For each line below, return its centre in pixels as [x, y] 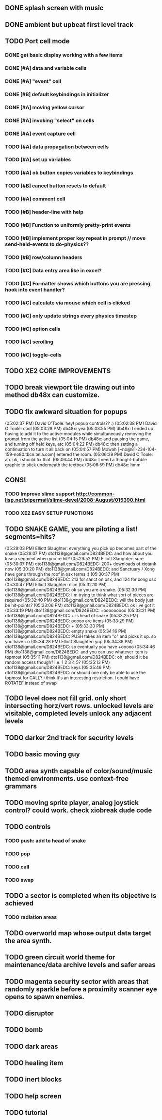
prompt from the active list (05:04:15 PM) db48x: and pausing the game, [77, 439]
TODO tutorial [26, 1113]
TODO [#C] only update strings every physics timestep [71, 315]
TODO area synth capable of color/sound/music [79, 771]
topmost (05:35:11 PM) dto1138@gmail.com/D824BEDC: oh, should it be [77, 657]
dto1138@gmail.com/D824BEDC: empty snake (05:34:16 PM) [66, 631]
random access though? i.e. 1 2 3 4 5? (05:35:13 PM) [57, 662]
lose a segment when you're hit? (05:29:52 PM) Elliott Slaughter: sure [74, 559]
